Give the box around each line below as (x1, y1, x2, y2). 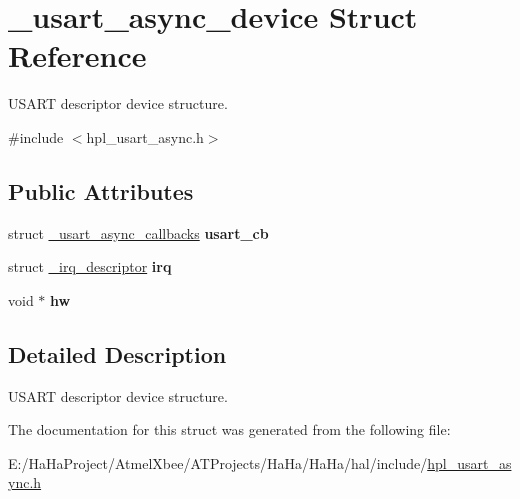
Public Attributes (8, 175, 194, 206)
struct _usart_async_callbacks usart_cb (8, 222, 269, 243)
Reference (8, 35, 147, 76)
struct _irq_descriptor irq (8, 256, 172, 277)
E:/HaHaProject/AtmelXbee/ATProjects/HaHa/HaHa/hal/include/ (8, 452, 428, 473)
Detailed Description (8, 338, 227, 369)
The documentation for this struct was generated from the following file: (8, 419, 451, 440)
